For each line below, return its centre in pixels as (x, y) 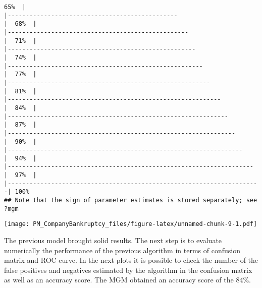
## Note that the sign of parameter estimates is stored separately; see (131, 200)
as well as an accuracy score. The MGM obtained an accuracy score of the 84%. (127, 280)
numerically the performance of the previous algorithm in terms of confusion (122, 250)
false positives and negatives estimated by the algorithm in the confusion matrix (128, 270)
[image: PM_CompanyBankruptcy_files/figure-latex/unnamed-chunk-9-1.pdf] (131, 224)
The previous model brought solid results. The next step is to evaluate (113, 240)
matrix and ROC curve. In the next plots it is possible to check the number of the (131, 260)
